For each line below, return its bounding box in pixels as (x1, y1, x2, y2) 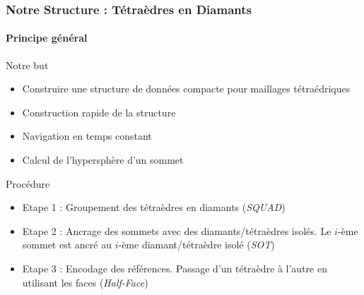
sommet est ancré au (22, 237, 112, 252)
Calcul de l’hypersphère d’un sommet (22, 152, 184, 167)
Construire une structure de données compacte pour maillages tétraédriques (22, 81, 351, 96)
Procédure (6, 176, 50, 191)
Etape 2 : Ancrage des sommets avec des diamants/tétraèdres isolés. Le (22, 223, 331, 238)
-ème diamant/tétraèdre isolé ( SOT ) (118, 237, 275, 252)
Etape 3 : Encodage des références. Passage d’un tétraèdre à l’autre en (22, 260, 327, 275)
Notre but (6, 57, 49, 72)
